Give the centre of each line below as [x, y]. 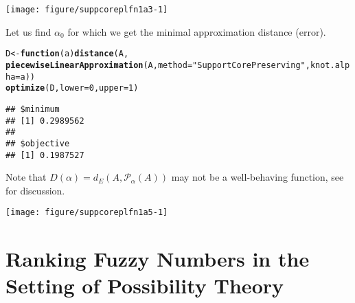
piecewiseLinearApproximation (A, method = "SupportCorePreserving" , [158, 65]
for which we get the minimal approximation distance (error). [197, 31]
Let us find [28, 31]
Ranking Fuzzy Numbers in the [158, 259]
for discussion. [35, 190]
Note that [26, 177]
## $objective [38, 143]
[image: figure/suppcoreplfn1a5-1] [87, 213]
